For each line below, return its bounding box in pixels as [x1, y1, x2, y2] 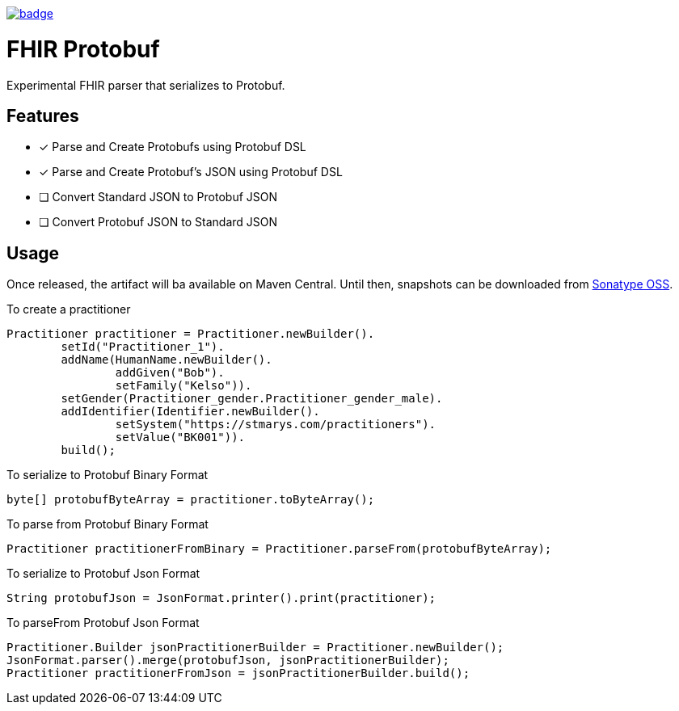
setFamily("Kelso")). [115, 379, 252, 393]
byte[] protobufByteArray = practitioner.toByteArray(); [6, 493, 375, 507]
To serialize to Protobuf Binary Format [6, 468, 209, 482]
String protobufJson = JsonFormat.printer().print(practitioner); [6, 591, 436, 605]
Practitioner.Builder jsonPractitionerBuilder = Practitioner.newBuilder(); [6, 641, 504, 654]
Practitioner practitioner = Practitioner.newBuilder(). [6, 327, 375, 341]
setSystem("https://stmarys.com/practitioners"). [115, 418, 436, 431]
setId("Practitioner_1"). [61, 340, 225, 354]
